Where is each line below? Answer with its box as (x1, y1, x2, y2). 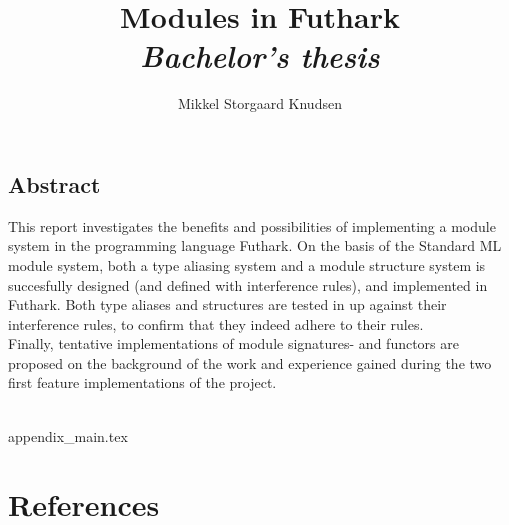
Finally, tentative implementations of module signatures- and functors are (8, 333, 459, 354)
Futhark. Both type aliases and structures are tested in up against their (8, 294, 447, 315)
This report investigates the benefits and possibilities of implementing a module (8, 215, 496, 236)
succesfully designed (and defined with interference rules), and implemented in (8, 274, 488, 295)
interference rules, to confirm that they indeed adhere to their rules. (8, 313, 424, 334)
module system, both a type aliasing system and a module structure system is (8, 254, 486, 275)
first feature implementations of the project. (8, 372, 277, 393)
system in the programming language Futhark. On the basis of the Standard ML (8, 235, 502, 256)
